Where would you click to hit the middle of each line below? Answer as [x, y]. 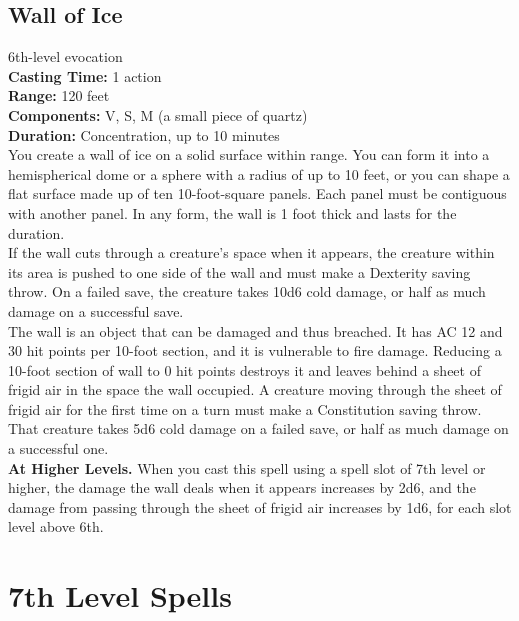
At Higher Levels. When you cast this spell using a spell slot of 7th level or [247, 467]
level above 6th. [56, 526]
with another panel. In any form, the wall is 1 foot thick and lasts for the [232, 212]
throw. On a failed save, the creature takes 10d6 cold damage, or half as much [247, 291]
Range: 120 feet [59, 95]
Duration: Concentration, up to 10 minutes [144, 134]
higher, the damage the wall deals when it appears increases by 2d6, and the [242, 487]
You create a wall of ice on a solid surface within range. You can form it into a [249, 154]
